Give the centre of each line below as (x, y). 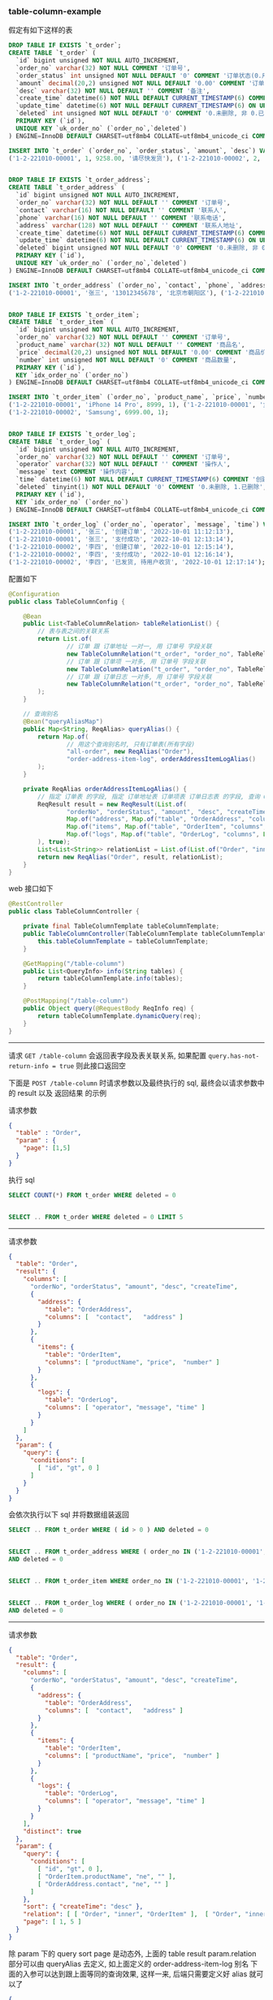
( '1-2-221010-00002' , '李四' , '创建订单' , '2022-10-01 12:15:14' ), (121, 547)
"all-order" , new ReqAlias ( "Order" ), (130, 752)
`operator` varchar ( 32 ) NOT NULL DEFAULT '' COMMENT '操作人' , (123, 465)
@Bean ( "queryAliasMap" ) (63, 721)
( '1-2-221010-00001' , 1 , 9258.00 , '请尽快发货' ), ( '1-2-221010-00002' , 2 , (135, 158)
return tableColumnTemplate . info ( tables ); (110, 979)
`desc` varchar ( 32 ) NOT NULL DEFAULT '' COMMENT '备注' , (113, 91)
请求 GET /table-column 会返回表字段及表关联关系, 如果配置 (108, 1055)
